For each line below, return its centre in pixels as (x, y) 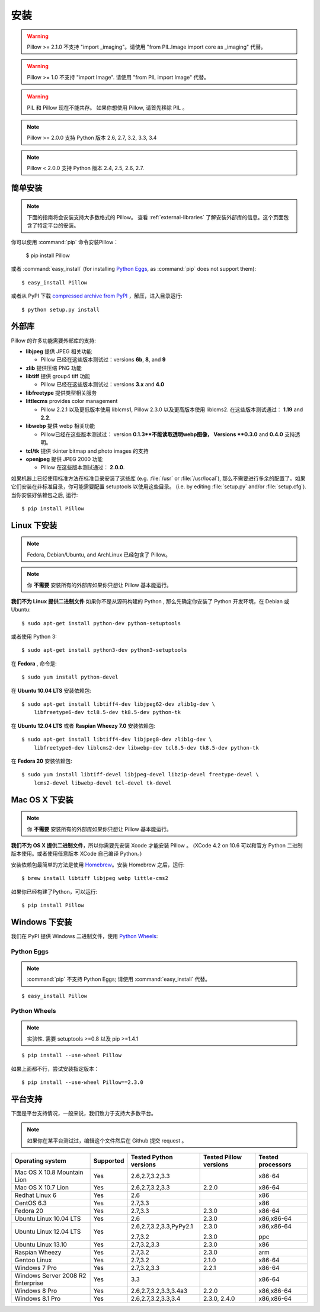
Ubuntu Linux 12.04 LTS (48, 1231)
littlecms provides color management (72, 401)
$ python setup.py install (61, 309)
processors (275, 1164)
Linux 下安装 (34, 525)
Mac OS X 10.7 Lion (42, 1188)
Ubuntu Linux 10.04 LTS (48, 1219)
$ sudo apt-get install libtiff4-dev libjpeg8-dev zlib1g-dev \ (117, 740)
